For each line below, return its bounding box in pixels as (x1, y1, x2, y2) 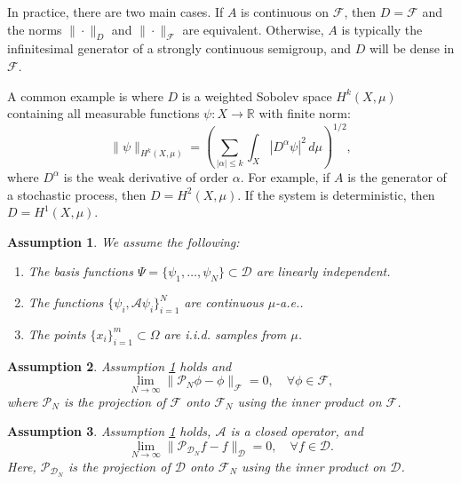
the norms (7, 20, 62, 38)
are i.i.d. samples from (163, 324, 287, 343)
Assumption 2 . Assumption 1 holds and (7, 356, 232, 375)
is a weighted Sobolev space (181, 86, 332, 105)
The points (28, 324, 86, 343)
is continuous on (241, 3, 330, 20)
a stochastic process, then (7, 185, 147, 203)
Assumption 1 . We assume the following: (7, 232, 240, 250)
